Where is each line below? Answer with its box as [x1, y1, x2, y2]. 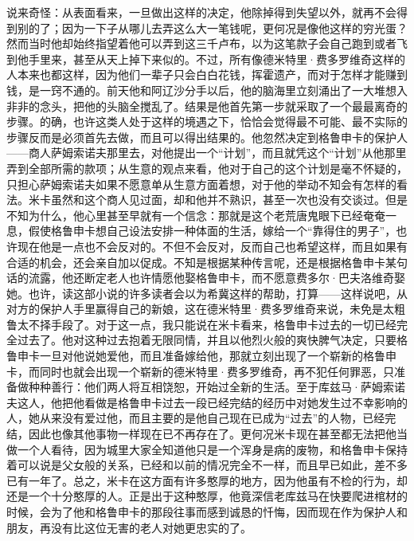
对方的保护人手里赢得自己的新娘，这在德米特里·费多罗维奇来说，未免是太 [6, 300, 394, 317]
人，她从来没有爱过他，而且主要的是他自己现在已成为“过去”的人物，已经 [6, 410, 385, 426]
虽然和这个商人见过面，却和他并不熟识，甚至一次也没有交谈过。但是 [50, 191, 408, 208]
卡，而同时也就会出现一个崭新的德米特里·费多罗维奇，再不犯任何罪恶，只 [6, 363, 394, 379]
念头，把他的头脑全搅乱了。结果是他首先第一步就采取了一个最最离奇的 [39, 97, 408, 114]
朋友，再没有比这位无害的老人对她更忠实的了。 [6, 519, 252, 535]
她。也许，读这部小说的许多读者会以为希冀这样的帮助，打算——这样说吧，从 [6, 284, 408, 301]
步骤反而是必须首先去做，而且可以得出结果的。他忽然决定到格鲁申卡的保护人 [6, 128, 408, 145]
